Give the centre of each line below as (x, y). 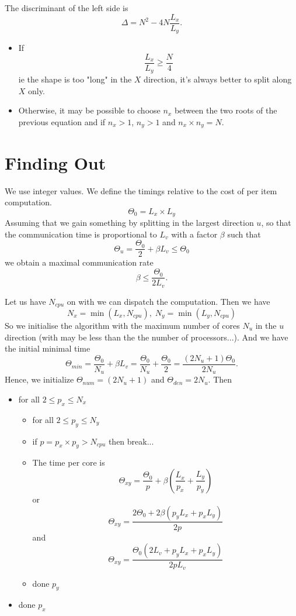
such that (244, 234)
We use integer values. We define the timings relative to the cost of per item (141, 190)
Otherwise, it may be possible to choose (89, 110)
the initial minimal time (48, 348)
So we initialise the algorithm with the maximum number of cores (122, 326)
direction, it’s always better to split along (218, 79)
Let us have (25, 301)
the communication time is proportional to (81, 234)
